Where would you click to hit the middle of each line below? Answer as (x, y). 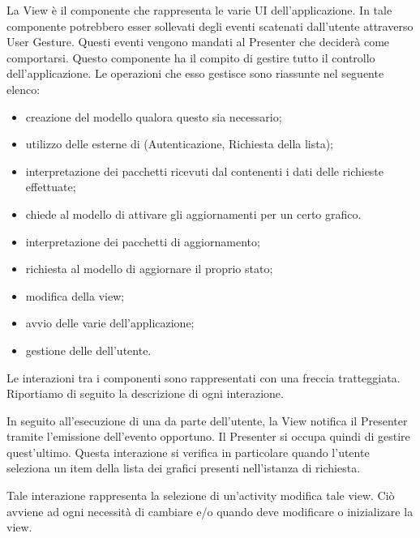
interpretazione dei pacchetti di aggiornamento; (143, 241)
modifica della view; (75, 295)
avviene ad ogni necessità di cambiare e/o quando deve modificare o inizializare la (210, 511)
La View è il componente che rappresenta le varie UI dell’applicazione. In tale (199, 10)
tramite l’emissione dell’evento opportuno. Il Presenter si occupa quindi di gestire (208, 436)
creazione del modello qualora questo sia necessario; (154, 116)
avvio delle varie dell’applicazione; (110, 323)
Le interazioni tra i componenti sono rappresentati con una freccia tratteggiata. (204, 377)
